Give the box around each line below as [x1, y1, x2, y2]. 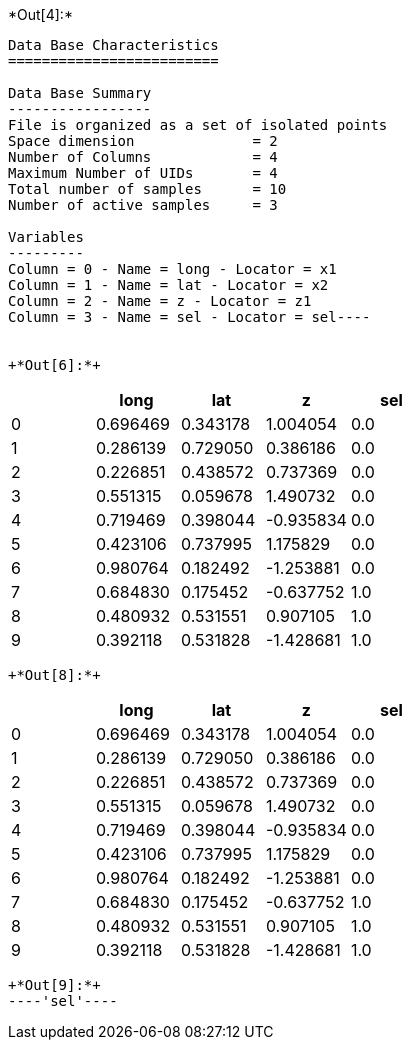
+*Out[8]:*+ [8, 667, 101, 683]
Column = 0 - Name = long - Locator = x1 [8, 261, 337, 277]
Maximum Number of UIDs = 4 [8, 165, 278, 181]
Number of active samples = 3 [8, 197, 278, 213]
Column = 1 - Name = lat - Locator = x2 [8, 277, 329, 293]
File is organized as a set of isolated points [8, 117, 388, 133]
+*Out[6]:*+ [8, 357, 101, 373]
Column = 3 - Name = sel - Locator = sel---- [8, 309, 371, 325]
